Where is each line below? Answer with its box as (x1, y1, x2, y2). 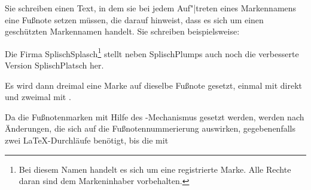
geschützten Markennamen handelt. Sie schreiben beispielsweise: (5, 25, 240, 38)
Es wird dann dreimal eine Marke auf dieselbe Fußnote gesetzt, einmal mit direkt (5, 79, 302, 91)
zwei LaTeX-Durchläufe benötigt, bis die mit (5, 134, 169, 146)
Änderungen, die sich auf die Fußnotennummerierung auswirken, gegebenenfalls (5, 122, 295, 135)
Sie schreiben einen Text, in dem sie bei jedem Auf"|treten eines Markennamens (5, 2, 297, 14)
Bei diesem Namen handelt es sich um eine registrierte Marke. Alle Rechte (19, 163, 291, 175)
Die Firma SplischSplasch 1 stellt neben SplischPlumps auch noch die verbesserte (5, 45, 299, 60)
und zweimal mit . (5, 91, 71, 103)
